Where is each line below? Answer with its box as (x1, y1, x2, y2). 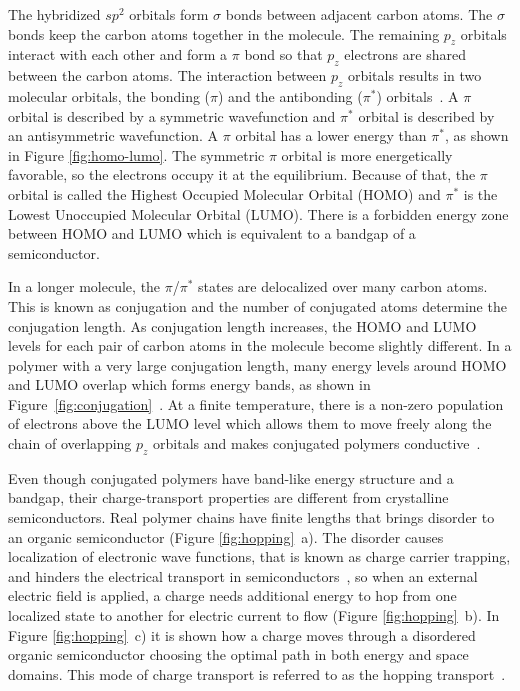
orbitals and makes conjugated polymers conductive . (153, 433, 481, 454)
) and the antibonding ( (218, 85, 363, 106)
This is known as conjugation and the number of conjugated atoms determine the (8, 295, 507, 316)
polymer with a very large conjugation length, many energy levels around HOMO (8, 354, 507, 375)
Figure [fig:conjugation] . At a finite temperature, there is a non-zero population (8, 393, 504, 414)
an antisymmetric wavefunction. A (8, 125, 219, 146)
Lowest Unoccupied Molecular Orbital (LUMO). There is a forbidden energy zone (8, 203, 509, 224)
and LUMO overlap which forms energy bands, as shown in (8, 374, 371, 395)
